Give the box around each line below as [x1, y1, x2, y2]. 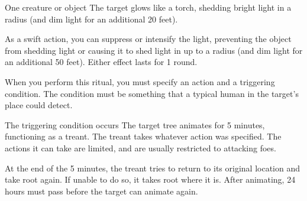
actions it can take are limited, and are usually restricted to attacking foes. [5, 141, 276, 154]
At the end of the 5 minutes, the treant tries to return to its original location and [5, 161, 300, 174]
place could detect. [5, 99, 73, 111]
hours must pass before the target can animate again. [5, 184, 198, 197]
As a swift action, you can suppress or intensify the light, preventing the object [5, 33, 292, 45]
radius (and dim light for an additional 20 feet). [5, 12, 178, 25]
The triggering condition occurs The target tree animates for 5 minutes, [5, 118, 265, 131]
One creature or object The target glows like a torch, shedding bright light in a [5, 1, 292, 13]
